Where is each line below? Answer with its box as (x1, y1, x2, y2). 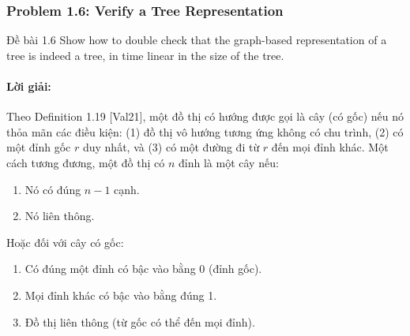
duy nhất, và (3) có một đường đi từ (82, 139, 260, 155)
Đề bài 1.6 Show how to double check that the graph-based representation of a (6, 32, 387, 48)
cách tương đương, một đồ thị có (6, 154, 165, 170)
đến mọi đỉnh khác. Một (271, 139, 389, 155)
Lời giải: (6, 78, 51, 94)
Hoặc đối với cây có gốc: (6, 233, 124, 250)
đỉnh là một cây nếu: (179, 154, 279, 170)
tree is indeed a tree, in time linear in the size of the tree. (6, 47, 284, 63)
